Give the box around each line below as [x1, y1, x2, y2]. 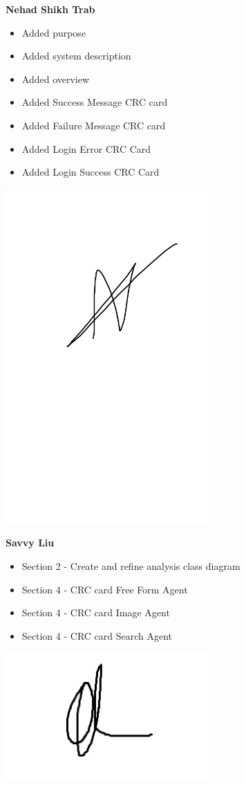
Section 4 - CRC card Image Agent [21, 605, 170, 620]
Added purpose [21, 25, 86, 39]
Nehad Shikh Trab [6, 2, 95, 16]
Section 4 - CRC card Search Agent [21, 628, 173, 643]
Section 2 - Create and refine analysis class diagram [21, 559, 240, 573]
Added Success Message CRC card [21, 95, 168, 109]
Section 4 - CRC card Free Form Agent [21, 582, 188, 596]
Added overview [21, 71, 90, 86]
